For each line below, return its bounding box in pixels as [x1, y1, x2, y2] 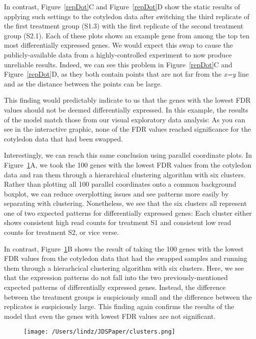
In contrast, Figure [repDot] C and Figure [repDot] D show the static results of [4, 1, 240, 11]
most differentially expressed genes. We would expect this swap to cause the [4, 40, 233, 50]
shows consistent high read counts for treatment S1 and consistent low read [4, 217, 231, 227]
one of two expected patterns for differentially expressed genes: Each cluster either [4, 207, 252, 218]
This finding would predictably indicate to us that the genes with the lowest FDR [4, 95, 251, 105]
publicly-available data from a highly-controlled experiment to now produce [4, 49, 232, 59]
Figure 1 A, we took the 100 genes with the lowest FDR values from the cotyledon [4, 159, 252, 169]
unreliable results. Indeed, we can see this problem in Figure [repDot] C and [4, 59, 232, 69]
